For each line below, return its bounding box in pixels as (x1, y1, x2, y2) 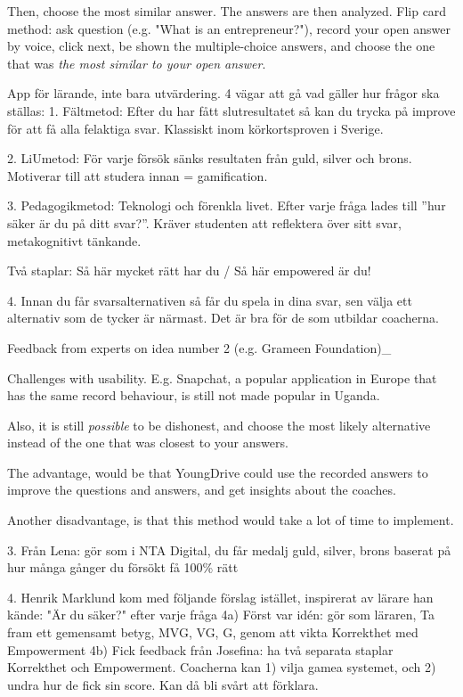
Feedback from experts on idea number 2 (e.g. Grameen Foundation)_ (7, 338, 392, 357)
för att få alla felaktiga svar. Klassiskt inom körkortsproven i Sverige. (7, 119, 384, 137)
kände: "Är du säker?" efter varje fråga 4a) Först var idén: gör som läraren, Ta (7, 605, 435, 624)
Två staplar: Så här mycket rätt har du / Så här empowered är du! (7, 261, 371, 280)
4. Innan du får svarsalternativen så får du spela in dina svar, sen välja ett (7, 291, 412, 309)
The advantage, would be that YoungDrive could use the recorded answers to (7, 463, 428, 481)
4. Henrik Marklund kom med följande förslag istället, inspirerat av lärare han (7, 587, 434, 606)
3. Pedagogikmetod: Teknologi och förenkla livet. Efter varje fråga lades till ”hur (7, 196, 446, 215)
